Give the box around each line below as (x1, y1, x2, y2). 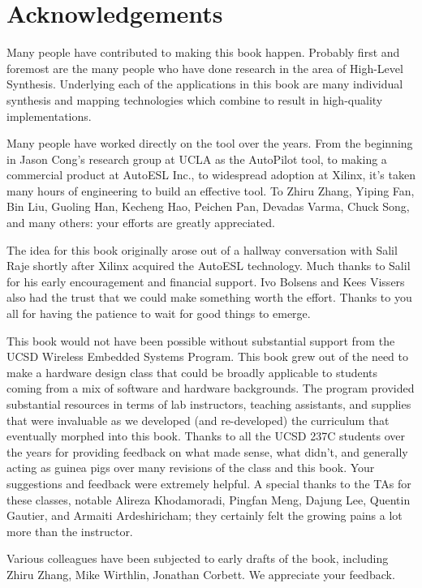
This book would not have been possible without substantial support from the (6, 332, 395, 349)
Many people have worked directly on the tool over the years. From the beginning (6, 135, 413, 152)
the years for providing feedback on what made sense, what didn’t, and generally (6, 443, 408, 460)
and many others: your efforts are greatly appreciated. (6, 214, 275, 231)
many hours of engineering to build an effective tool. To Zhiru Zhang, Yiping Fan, (6, 182, 415, 199)
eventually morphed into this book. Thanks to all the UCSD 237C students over (6, 427, 405, 444)
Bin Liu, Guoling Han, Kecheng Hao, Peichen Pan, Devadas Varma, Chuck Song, (6, 198, 410, 215)
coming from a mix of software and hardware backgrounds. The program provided (6, 380, 415, 397)
